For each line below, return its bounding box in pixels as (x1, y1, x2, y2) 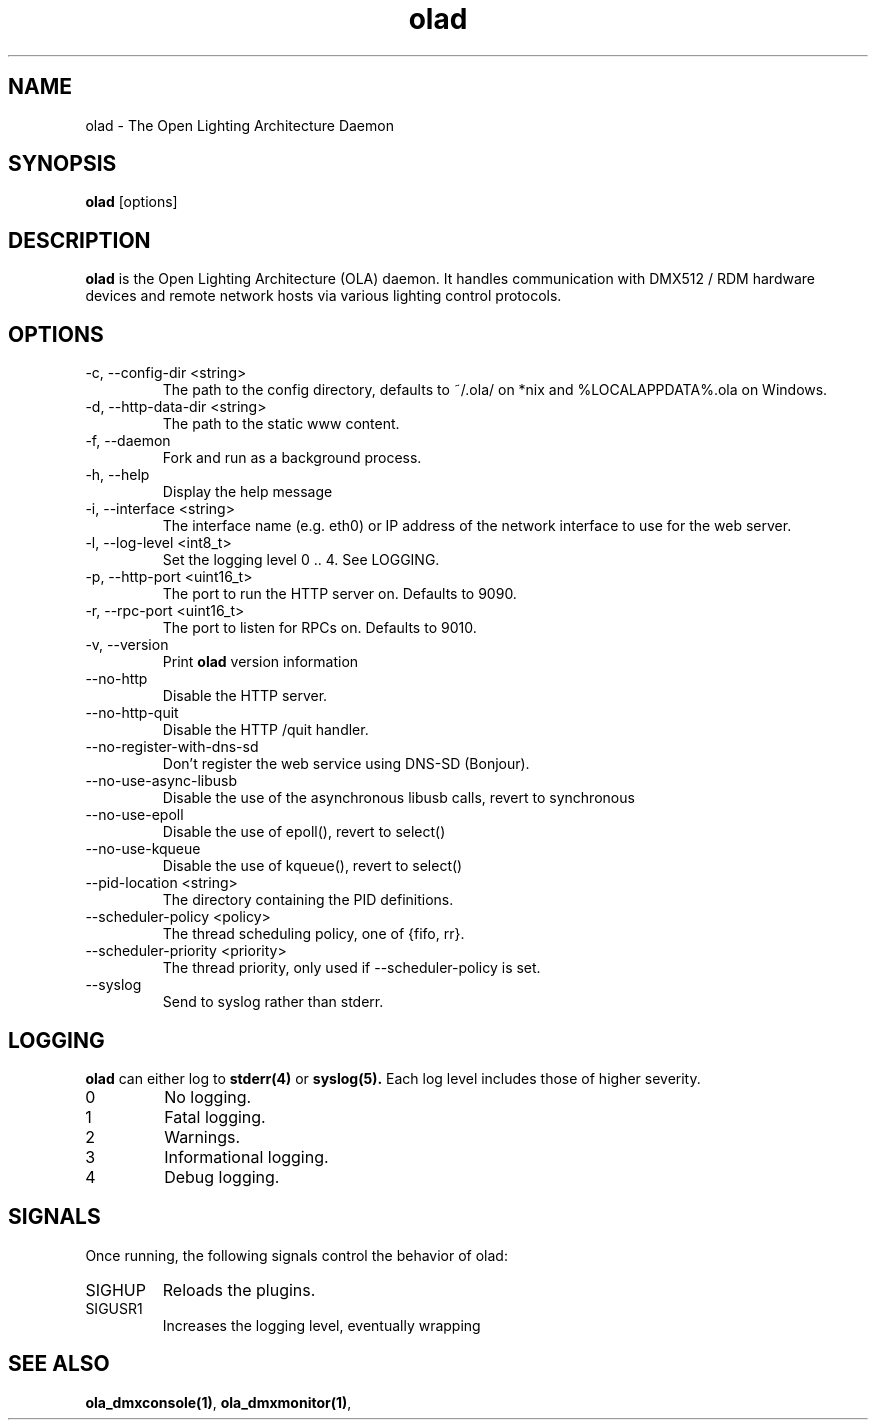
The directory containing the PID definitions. (162, 891, 454, 909)
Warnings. (164, 1126, 241, 1147)
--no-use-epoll (85, 806, 184, 824)
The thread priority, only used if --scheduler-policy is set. (162, 959, 541, 977)
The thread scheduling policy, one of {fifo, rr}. (162, 925, 465, 943)
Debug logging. (164, 1166, 280, 1187)
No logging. (164, 1086, 252, 1107)
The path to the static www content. (162, 415, 400, 433)
